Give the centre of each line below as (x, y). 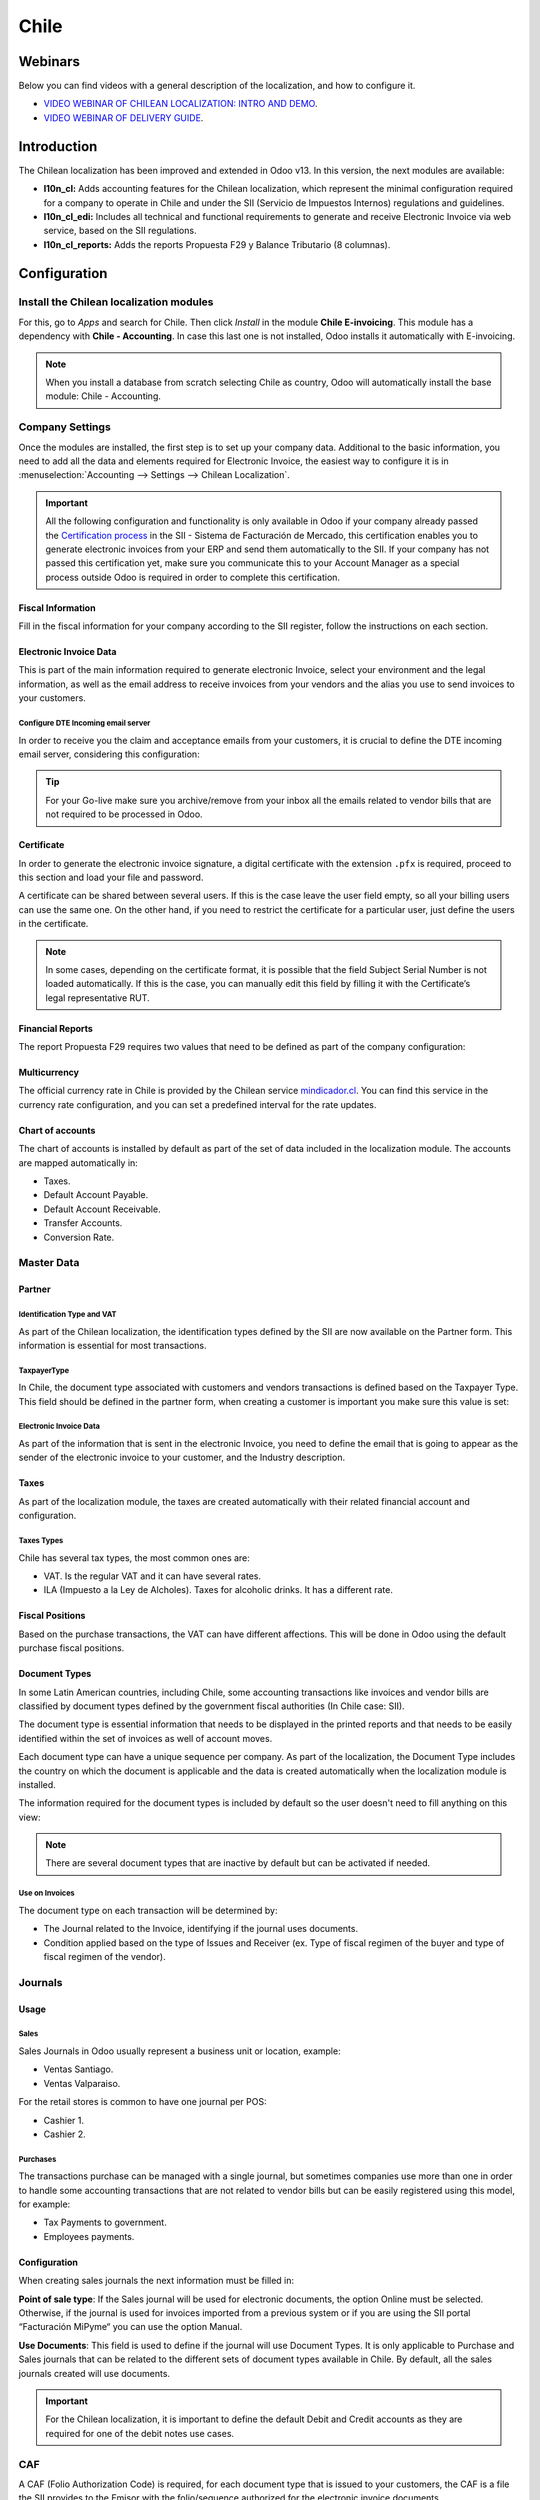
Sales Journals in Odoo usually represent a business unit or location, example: (179, 2051)
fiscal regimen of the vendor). (104, 1957)
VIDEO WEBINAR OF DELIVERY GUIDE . (123, 117)
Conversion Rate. (79, 1237)
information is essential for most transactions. (112, 1345)
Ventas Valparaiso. (82, 2083)
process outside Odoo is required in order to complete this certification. (192, 577)
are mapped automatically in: (78, 1162)
